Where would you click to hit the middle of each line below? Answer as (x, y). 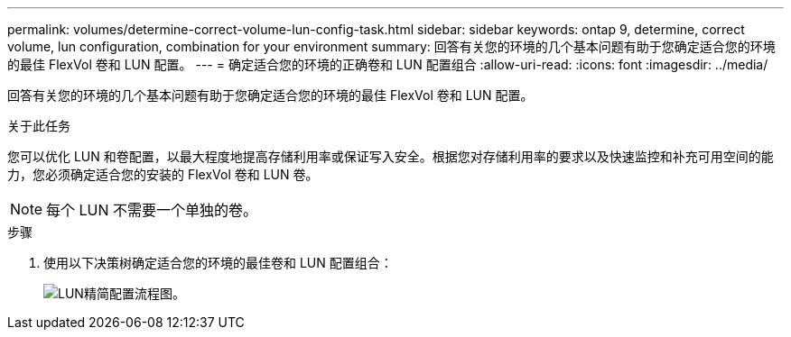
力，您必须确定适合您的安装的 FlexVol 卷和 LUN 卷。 (163, 174)
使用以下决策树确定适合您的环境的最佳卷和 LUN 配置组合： (218, 263)
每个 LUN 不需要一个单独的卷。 (152, 210)
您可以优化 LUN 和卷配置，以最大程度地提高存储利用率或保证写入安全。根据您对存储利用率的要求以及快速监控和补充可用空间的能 (391, 156)
